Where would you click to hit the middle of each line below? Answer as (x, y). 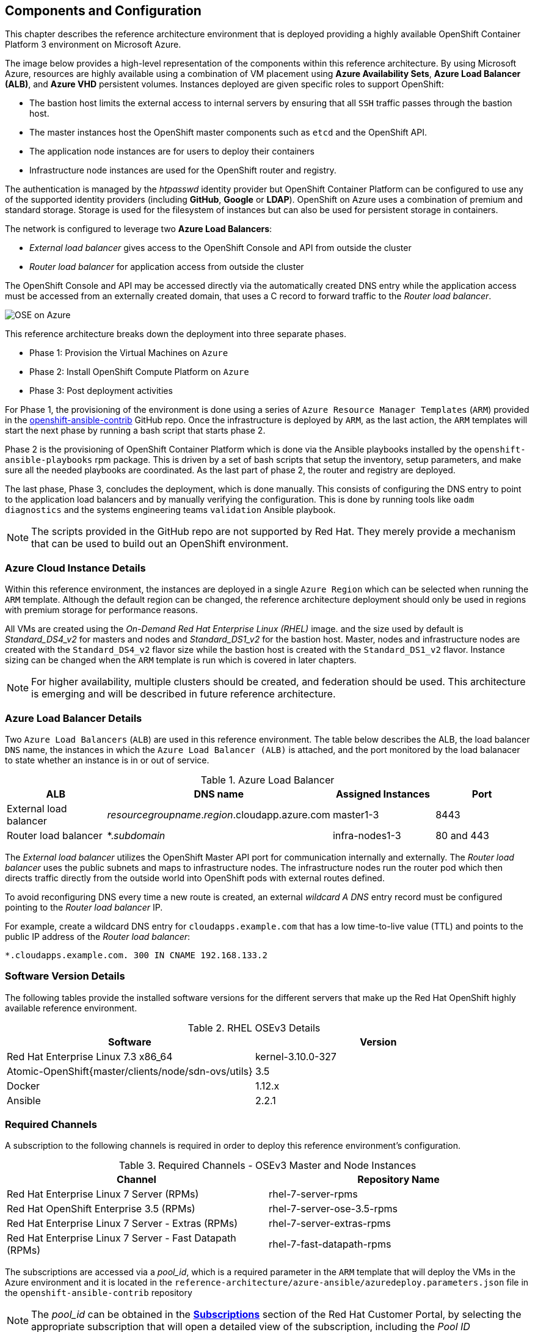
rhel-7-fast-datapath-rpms (330, 1244)
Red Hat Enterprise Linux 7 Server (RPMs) (103, 1194)
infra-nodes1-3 (367, 835)
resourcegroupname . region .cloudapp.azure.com (219, 814)
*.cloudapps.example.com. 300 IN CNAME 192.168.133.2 (136, 955)
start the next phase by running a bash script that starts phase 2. (135, 431)
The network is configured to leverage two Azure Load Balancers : (139, 229)
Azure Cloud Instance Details (75, 568)
